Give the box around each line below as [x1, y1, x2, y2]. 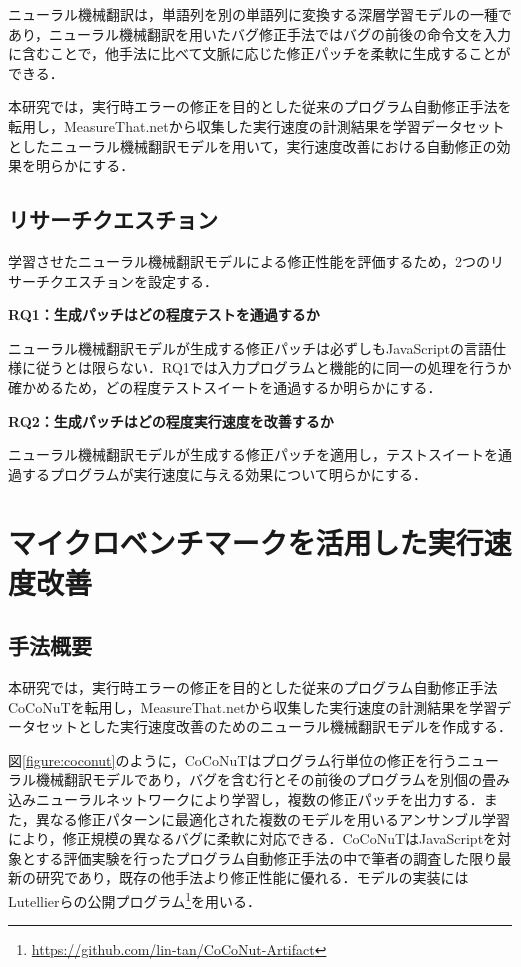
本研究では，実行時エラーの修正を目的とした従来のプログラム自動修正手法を [8, 96, 512, 117]
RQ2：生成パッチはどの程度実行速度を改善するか [8, 410, 334, 431]
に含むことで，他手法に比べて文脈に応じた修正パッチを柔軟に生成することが [8, 43, 511, 64]
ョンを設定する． [105, 270, 218, 291]
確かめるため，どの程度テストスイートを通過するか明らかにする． [8, 376, 442, 397]
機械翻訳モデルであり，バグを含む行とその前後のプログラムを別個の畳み [35, 769, 511, 790]
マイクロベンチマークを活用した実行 [8, 522, 484, 563]
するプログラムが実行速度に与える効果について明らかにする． [21, 463, 427, 484]
